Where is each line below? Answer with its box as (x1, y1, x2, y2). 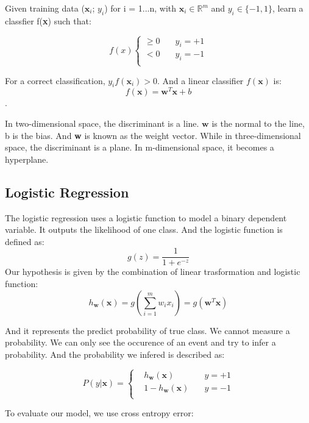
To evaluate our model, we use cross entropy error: (5, 407, 194, 419)
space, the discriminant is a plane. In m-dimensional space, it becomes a (5, 141, 274, 154)
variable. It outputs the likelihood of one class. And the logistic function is (5, 223, 283, 236)
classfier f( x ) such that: (5, 14, 91, 27)
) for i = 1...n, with (104, 2, 177, 14)
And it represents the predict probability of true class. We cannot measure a (5, 324, 290, 336)
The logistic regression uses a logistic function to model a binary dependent (5, 211, 287, 224)
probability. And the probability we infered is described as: (5, 347, 225, 360)
